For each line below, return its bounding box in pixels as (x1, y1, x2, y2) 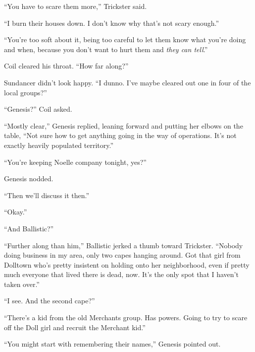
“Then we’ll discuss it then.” (4, 190, 90, 200)
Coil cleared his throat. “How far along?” (4, 61, 129, 71)
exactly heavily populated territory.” (4, 140, 114, 150)
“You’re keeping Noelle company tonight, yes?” (4, 156, 147, 167)
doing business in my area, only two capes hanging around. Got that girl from (4, 250, 241, 260)
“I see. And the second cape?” (4, 295, 95, 306)
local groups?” (4, 87, 47, 97)
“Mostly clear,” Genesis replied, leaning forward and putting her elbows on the (4, 120, 243, 131)
